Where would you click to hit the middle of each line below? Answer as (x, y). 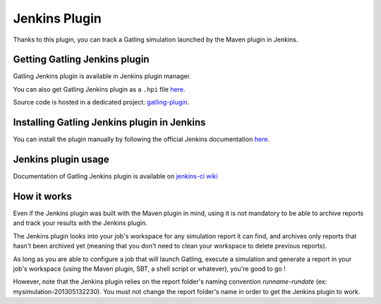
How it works (42, 196)
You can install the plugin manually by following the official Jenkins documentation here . (141, 139)
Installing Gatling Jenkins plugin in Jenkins (109, 122)
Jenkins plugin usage (61, 159)
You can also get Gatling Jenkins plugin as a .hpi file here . (99, 89)
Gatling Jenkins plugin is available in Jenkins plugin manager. (102, 76)
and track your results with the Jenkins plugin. (80, 223)
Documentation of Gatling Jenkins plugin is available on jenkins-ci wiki (115, 176)
